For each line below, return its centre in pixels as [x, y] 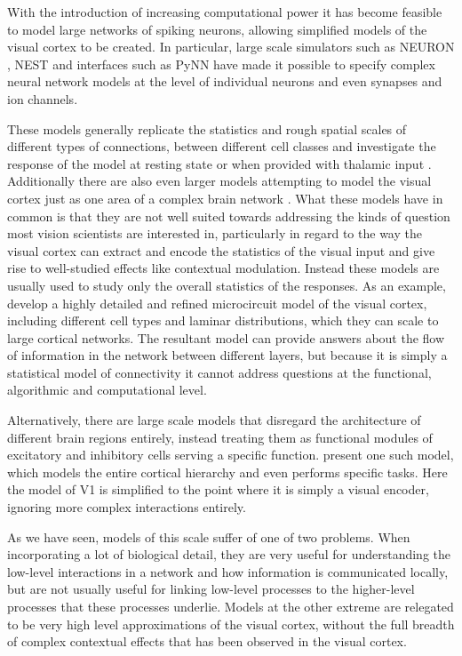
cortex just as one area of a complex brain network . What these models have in [225, 198]
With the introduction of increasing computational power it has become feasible [225, 12]
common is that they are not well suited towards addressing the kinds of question [229, 216]
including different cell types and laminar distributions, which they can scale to [223, 320]
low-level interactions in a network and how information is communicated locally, [228, 571]
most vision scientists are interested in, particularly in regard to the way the [215, 233]
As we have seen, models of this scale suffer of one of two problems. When [209, 536]
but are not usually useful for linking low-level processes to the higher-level [211, 589]
